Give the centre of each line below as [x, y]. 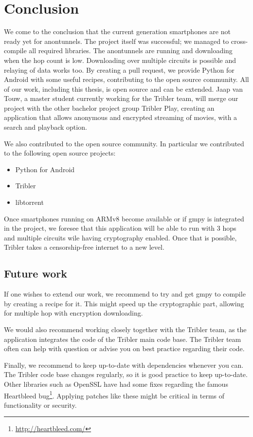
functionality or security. [40, 405]
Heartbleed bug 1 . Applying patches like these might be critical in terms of [114, 395]
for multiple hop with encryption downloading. [73, 313]
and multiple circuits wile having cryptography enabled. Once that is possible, [120, 237]
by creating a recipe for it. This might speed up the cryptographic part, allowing [124, 303]
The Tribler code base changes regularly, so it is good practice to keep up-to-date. [126, 374]
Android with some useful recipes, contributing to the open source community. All [126, 79]
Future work [36, 273]
